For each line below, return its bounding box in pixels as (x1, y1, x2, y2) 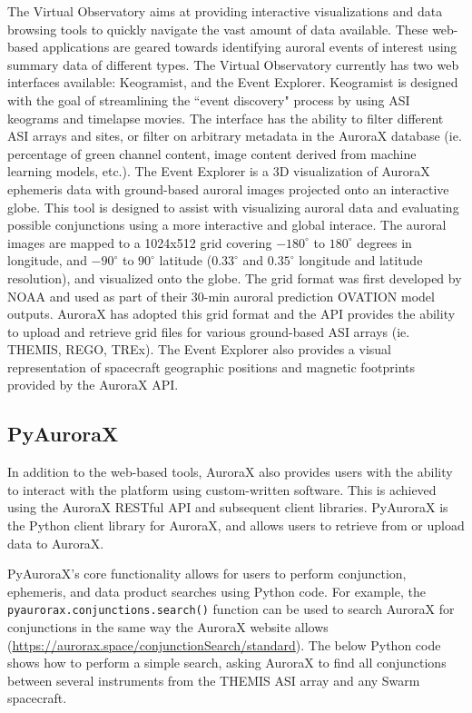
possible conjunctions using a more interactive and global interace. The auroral (7, 215, 447, 234)
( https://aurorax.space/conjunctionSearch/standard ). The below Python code (7, 635, 441, 654)
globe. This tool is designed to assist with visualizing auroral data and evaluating (7, 197, 459, 216)
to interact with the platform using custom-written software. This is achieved (7, 480, 437, 499)
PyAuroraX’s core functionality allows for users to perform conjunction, (7, 564, 407, 583)
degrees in (357, 233, 412, 252)
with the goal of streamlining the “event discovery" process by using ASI (7, 90, 410, 109)
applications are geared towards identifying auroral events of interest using (42, 37, 457, 56)
